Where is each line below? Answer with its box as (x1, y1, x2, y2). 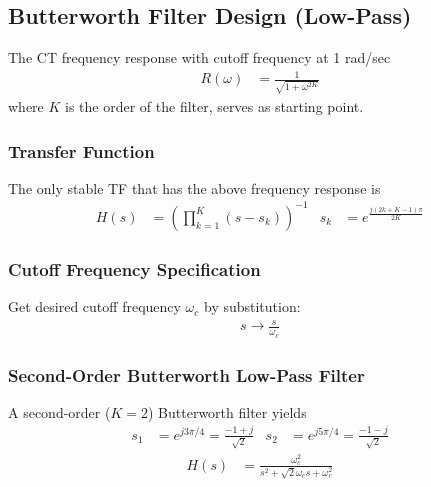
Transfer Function (8, 138, 155, 163)
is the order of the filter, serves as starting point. (65, 96, 364, 117)
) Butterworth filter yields (147, 401, 307, 422)
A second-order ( (8, 401, 111, 422)
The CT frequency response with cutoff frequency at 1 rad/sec (8, 47, 391, 68)
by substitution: (203, 296, 301, 317)
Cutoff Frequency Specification (8, 256, 261, 281)
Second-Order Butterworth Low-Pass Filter (8, 362, 365, 387)
